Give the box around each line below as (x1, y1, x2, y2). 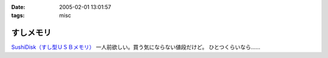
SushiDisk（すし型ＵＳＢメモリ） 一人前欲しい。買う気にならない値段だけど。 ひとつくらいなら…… (11, 43, 261, 51)
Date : (11, 4, 26, 10)
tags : (11, 12, 25, 19)
